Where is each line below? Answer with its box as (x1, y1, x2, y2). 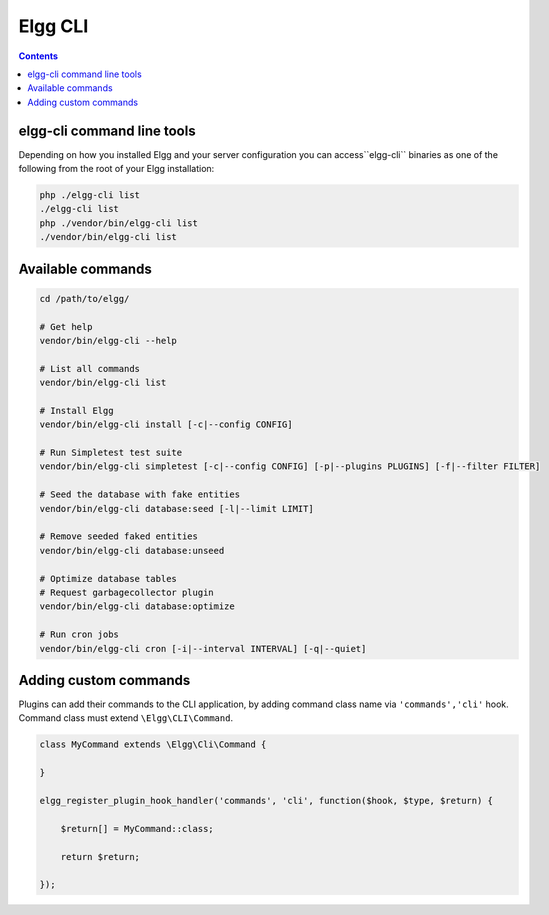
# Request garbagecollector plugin (39, 586, 214, 598)
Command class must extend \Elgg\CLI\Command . (18, 712, 234, 724)
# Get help (39, 321, 93, 332)
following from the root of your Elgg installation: (18, 163, 215, 175)
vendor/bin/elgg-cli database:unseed (39, 545, 225, 556)
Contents (18, 50, 59, 62)
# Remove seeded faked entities (39, 531, 199, 542)
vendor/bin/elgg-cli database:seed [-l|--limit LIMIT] (39, 503, 314, 514)
